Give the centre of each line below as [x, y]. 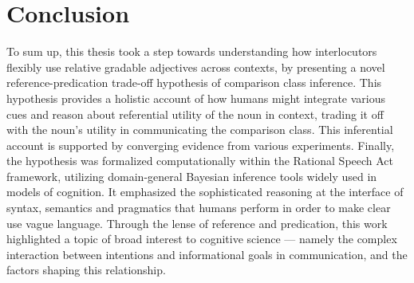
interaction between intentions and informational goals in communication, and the [207, 254]
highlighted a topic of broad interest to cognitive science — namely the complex [202, 239]
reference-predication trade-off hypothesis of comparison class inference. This [194, 83]
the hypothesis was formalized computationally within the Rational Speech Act [200, 161]
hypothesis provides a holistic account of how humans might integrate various [196, 98]
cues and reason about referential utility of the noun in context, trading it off [195, 114]
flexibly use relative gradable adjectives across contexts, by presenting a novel [196, 67]
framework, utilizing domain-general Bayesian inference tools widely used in [192, 176]
